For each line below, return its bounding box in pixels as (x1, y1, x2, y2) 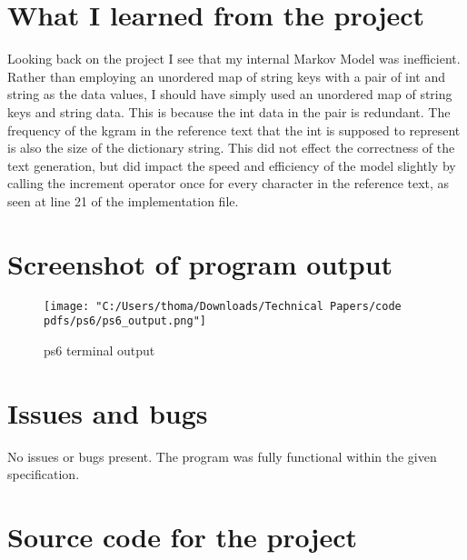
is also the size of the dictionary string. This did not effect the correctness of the (7, 138, 455, 157)
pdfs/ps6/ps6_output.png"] (44, 315, 206, 328)
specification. (7, 465, 80, 484)
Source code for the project (7, 518, 358, 555)
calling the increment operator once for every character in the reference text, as (7, 174, 450, 193)
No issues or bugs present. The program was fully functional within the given (7, 446, 437, 465)
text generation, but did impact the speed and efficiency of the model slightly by (7, 155, 456, 175)
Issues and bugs (7, 394, 208, 431)
